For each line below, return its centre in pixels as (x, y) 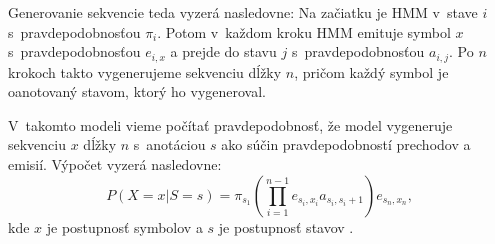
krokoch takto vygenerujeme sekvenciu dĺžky (145, 71)
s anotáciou (169, 144)
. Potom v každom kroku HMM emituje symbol (304, 31)
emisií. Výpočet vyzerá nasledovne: (115, 164)
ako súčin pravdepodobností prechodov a (346, 144)
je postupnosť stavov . (286, 226)
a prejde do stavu (223, 51)
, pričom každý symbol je (371, 71)
